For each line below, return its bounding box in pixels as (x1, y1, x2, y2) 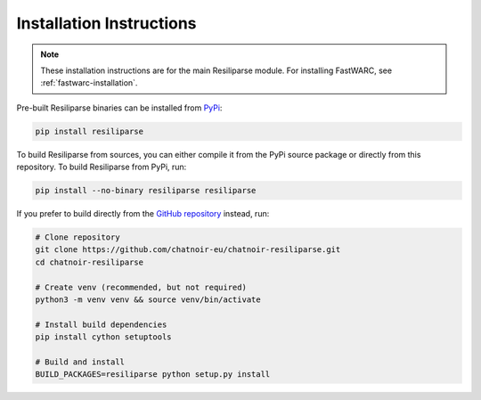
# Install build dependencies (35, 319, 167, 330)
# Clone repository (35, 233, 120, 242)
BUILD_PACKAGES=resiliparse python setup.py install (35, 370, 271, 380)
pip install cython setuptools (35, 332, 173, 342)
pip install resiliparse (35, 126, 144, 136)
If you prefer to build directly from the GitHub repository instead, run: (16, 208, 270, 219)
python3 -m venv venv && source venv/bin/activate (35, 294, 262, 305)
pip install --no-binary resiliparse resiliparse (35, 185, 257, 196)
